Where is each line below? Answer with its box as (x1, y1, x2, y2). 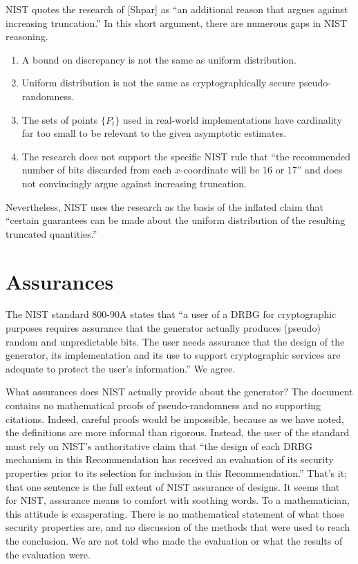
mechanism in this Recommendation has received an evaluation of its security (6, 452, 334, 467)
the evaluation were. (6, 547, 91, 561)
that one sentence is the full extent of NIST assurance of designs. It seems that (6, 479, 340, 493)
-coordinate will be (180, 162, 260, 177)
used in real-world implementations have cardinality (122, 112, 343, 126)
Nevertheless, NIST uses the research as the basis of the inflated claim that (6, 199, 323, 214)
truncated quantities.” (6, 226, 97, 241)
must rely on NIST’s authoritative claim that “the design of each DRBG (6, 438, 312, 453)
